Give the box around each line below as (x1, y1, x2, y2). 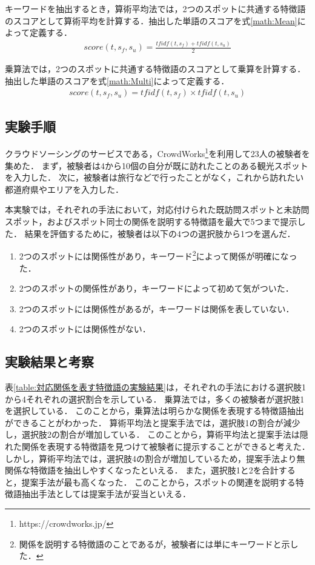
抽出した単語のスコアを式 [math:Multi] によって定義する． (5, 74, 230, 87)
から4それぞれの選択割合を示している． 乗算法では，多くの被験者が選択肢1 (5, 392, 305, 405)
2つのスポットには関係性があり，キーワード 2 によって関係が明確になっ (19, 248, 297, 262)
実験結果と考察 (5, 352, 94, 371)
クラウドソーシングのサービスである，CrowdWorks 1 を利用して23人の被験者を (5, 145, 310, 160)
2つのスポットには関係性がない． (19, 323, 151, 335)
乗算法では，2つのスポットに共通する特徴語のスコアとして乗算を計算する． (5, 62, 306, 75)
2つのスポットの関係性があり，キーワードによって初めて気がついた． (19, 282, 294, 295)
